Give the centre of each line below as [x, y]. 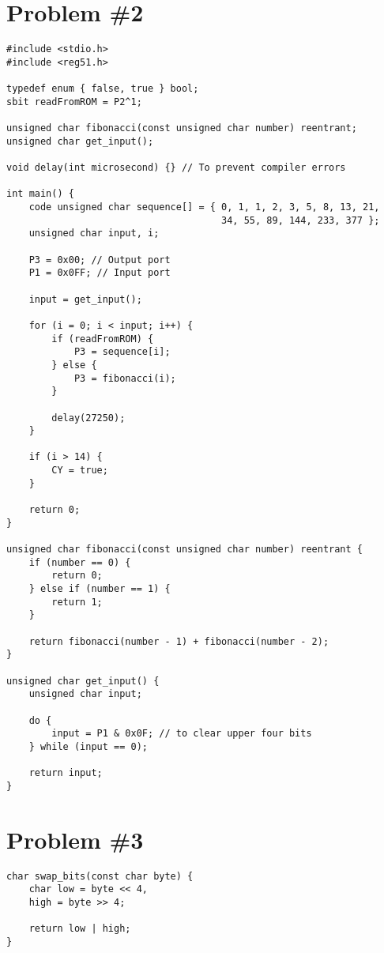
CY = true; [80, 471]
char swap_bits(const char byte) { [100, 876]
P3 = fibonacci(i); [125, 378]
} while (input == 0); [88, 746]
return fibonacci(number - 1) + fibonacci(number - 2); [179, 641]
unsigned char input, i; [94, 234]
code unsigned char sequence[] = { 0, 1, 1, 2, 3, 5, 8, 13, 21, [204, 207]
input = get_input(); [85, 299]
